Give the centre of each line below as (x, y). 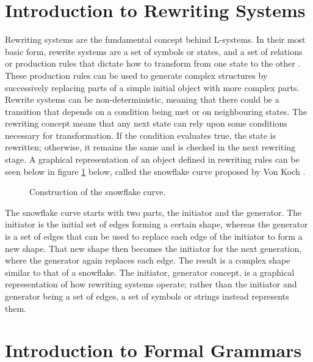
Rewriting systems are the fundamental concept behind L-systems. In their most (155, 39)
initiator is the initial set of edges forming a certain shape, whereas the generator (156, 224)
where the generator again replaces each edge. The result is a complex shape (148, 260)
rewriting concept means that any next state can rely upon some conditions (146, 123)
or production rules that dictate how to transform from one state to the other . (153, 63)
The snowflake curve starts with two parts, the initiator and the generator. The (153, 212)
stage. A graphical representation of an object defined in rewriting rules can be (152, 159)
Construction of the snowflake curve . (98, 192)
